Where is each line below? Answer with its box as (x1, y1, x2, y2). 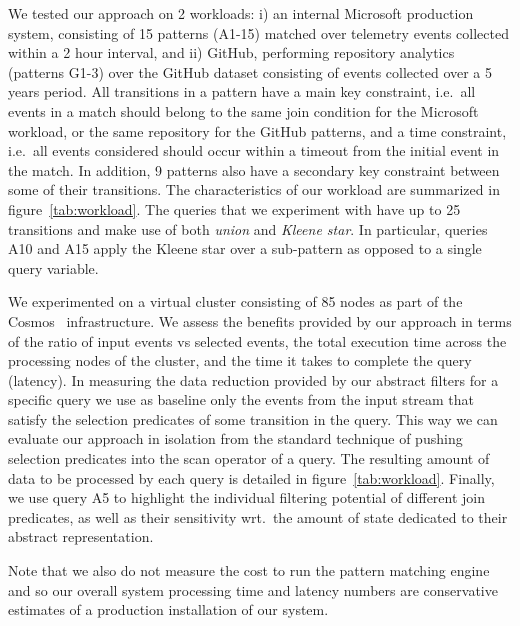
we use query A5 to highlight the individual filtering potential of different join (8, 487, 486, 508)
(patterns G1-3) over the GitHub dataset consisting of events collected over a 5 (8, 61, 493, 82)
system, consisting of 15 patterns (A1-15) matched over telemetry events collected (8, 22, 509, 43)
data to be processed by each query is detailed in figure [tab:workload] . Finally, (8, 467, 495, 488)
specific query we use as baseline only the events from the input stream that (8, 389, 475, 410)
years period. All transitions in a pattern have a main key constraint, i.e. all (8, 81, 476, 102)
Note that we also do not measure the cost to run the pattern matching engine (8, 560, 490, 581)
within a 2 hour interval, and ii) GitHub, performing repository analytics (8, 42, 455, 63)
